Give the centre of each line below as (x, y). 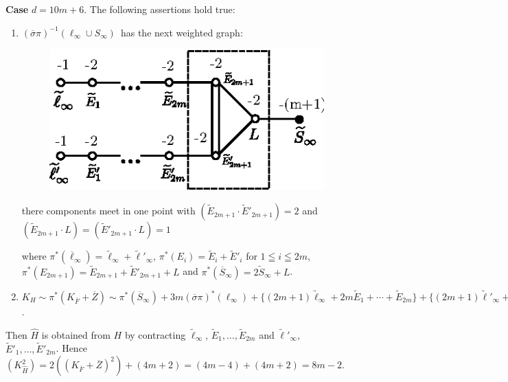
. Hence (72, 348)
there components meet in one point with (108, 211)
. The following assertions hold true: (160, 9)
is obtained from (76, 334)
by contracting (155, 334)
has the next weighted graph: (182, 32)
